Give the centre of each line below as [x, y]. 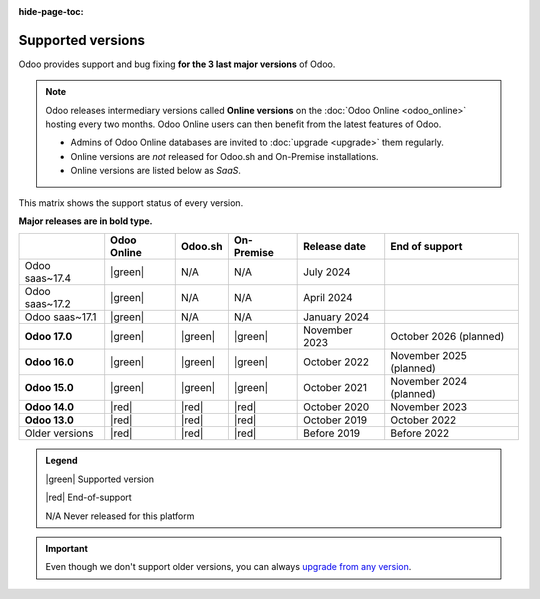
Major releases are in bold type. [86, 221]
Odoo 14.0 [49, 407]
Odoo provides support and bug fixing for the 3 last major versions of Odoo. [177, 64]
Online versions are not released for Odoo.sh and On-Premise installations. [224, 156]
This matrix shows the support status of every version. [131, 202]
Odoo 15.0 [49, 388]
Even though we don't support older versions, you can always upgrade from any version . [228, 567]
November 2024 [429, 382]
